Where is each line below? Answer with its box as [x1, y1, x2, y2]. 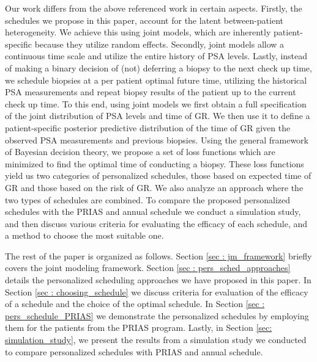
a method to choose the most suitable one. [5, 229, 164, 242]
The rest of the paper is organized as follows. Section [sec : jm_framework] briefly [5, 249, 312, 262]
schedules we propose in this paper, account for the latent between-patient [5, 13, 284, 26]
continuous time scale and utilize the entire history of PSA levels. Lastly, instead [5, 49, 308, 62]
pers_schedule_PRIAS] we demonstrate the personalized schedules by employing [5, 309, 309, 322]
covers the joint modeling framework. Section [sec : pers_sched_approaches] [5, 261, 291, 274]
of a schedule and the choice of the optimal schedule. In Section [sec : [5, 297, 265, 310]
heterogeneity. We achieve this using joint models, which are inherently [5, 26, 271, 38]
